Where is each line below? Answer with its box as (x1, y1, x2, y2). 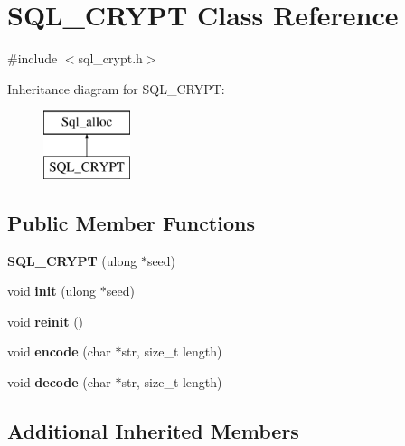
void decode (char (7, 373, 111, 392)
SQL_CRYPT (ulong (7, 251, 137, 270)
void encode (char (7, 342, 111, 361)
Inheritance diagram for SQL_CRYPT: (7, 79, 225, 98)
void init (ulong (7, 281, 97, 300)
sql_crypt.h (78, 49, 143, 68)
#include (7, 49, 58, 68)
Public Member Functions (7, 208, 255, 236)
